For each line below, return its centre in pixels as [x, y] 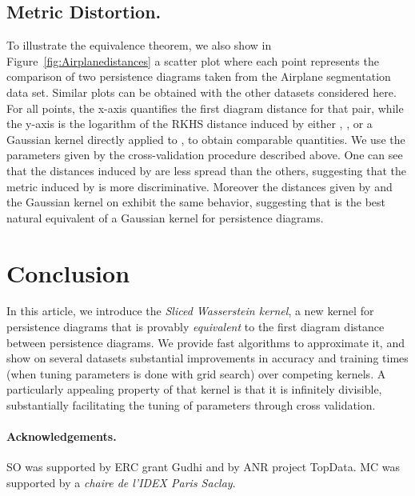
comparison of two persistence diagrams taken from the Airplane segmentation [199, 76]
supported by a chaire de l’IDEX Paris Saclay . [121, 482]
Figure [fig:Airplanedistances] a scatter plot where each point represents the [193, 60]
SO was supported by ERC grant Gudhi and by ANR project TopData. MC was [204, 467]
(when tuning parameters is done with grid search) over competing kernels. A [196, 373]
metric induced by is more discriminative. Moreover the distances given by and [200, 186]
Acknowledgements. [62, 436]
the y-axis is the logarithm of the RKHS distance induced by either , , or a [190, 124]
